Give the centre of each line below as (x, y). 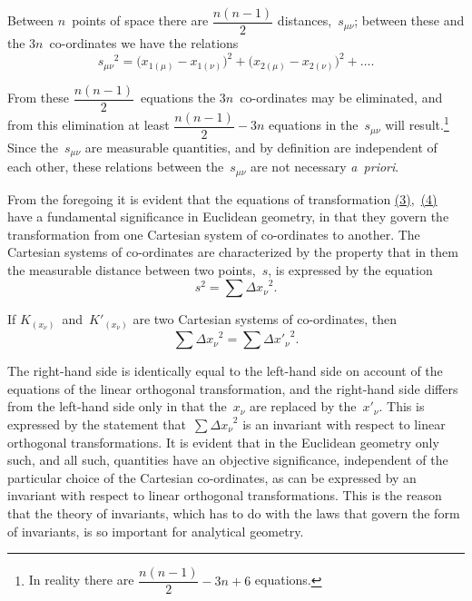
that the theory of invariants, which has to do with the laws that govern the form (234, 512)
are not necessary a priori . (324, 167)
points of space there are (140, 20)
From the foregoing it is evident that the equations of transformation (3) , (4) (222, 198)
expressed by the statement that (97, 424)
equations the (178, 98)
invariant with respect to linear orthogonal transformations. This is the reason (225, 495)
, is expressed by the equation (350, 270)
